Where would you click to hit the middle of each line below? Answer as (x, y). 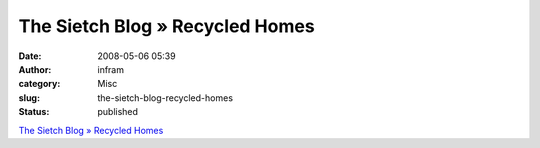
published (118, 112)
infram (111, 69)
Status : (34, 112)
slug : (29, 97)
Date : (30, 56)
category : (39, 84)
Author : (35, 69)
